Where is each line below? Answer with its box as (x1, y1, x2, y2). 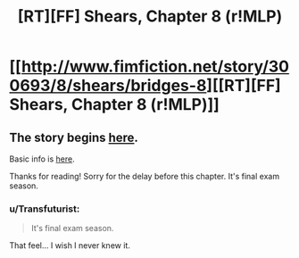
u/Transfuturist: (9, 203, 80, 215)
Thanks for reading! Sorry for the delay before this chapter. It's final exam (9, 171, 279, 181)
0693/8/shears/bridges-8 (9, 76, 207, 96)
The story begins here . (9, 129, 138, 145)
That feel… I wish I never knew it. (9, 240, 131, 251)
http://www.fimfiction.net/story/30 (21, 56, 290, 77)
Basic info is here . (9, 154, 75, 164)
